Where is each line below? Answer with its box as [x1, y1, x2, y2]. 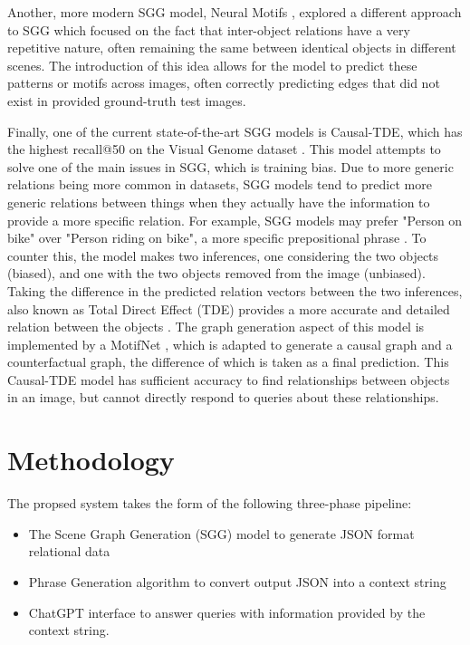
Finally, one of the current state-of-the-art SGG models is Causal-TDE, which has [7, 121, 463, 140]
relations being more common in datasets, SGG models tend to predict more [7, 175, 432, 194]
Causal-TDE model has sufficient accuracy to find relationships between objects [7, 370, 450, 389]
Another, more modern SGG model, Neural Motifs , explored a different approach [7, 3, 462, 21]
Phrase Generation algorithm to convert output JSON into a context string [28, 572, 446, 591]
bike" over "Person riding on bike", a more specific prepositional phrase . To [7, 228, 427, 247]
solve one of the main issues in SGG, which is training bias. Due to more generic [7, 157, 454, 176]
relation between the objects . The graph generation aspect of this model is [7, 317, 425, 336]
